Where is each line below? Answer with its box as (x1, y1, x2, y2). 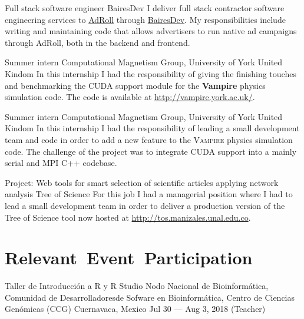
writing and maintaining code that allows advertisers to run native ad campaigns (5, 25, 297, 37)
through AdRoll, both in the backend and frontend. (5, 36, 190, 48)
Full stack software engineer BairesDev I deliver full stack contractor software (5, 2, 285, 14)
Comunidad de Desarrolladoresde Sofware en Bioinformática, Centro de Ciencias (5, 291, 295, 303)
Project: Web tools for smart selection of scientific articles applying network (5, 176, 279, 188)
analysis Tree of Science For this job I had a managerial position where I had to (5, 188, 293, 200)
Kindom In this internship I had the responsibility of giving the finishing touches (5, 67, 296, 79)
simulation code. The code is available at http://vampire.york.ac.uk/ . (5, 91, 255, 103)
